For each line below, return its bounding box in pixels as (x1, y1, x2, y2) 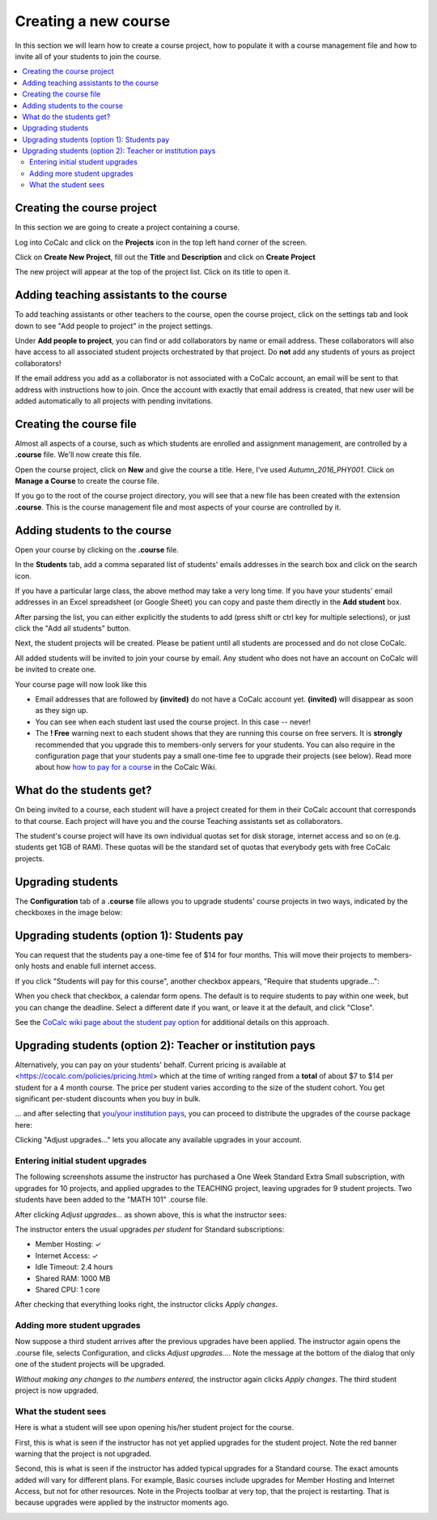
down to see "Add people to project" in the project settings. (15, 321, 214, 331)
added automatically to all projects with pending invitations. (15, 395, 214, 405)
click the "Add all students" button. (15, 624, 131, 634)
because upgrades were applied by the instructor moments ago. (15, 1497, 230, 1507)
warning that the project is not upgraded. (15, 1449, 152, 1458)
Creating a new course (15, 12, 171, 30)
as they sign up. (35, 706, 89, 715)
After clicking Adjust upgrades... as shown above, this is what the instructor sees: (15, 1210, 287, 1219)
